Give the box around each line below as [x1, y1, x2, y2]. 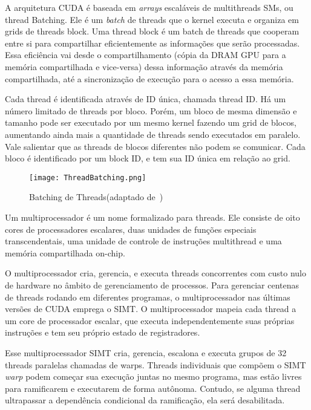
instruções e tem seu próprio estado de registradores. [5, 326, 200, 339]
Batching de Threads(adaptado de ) [29, 190, 163, 203]
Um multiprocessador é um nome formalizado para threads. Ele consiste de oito [5, 210, 300, 223]
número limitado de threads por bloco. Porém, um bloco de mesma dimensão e [5, 104, 297, 117]
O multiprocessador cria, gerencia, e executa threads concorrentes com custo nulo [5, 267, 306, 279]
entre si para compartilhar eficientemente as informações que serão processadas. [5, 36, 300, 49]
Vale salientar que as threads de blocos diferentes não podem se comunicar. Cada [5, 140, 306, 152]
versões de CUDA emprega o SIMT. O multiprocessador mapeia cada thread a [5, 302, 296, 315]
